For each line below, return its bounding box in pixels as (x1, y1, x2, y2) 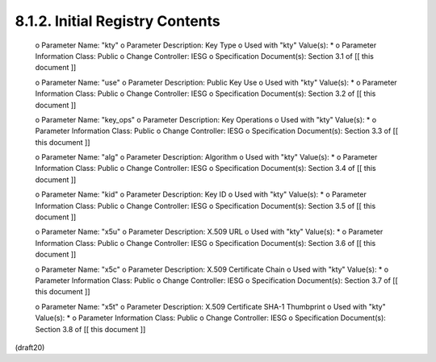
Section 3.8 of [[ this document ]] (35, 324, 146, 334)
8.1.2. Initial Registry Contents (15, 12, 221, 30)
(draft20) (15, 343, 45, 352)
